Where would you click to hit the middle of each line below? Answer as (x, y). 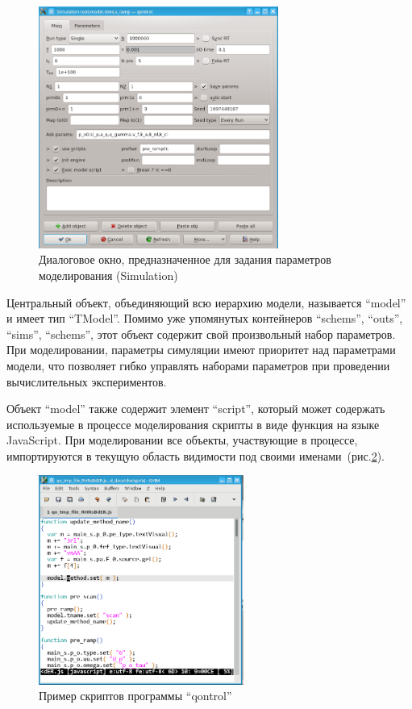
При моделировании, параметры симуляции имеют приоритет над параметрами (201, 350)
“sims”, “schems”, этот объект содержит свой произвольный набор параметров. (201, 334)
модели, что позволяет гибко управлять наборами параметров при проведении (198, 365)
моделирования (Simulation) (108, 275)
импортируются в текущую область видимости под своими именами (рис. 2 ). (196, 455)
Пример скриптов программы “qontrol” (135, 696)
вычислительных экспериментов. (87, 381)
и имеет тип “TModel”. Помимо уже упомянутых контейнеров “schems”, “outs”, (205, 318)
